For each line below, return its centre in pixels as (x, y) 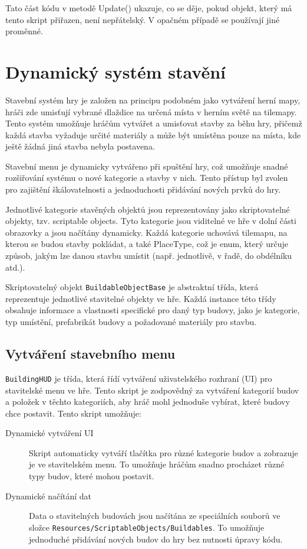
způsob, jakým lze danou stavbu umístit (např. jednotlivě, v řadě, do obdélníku (149, 256)
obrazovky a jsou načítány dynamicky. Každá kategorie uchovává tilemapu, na (146, 232)
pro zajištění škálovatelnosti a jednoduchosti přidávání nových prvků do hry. (143, 189)
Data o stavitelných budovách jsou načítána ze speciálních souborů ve (155, 516)
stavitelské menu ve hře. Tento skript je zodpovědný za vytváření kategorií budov (152, 390)
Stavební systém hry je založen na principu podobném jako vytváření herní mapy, (153, 100)
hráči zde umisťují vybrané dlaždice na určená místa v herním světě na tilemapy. (151, 111)
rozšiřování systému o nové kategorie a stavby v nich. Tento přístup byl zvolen (147, 178)
